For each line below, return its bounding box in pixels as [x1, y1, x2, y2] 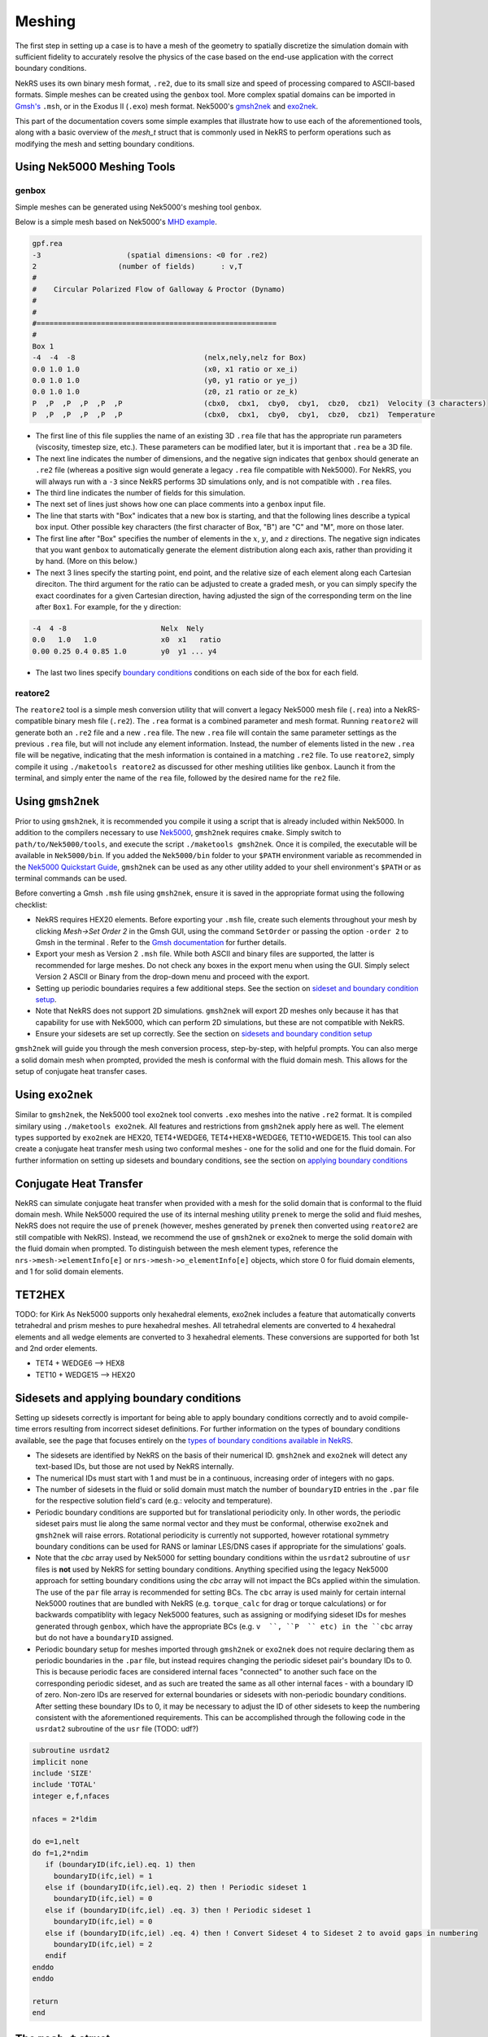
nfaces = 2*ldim [32, 1814, 98, 1824]
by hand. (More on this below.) [35, 557, 138, 566]
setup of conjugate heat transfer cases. [15, 1067, 148, 1076]
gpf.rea [32, 239, 63, 249]
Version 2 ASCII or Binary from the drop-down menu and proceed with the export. [35, 972, 310, 982]
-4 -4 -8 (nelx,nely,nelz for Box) [32, 353, 307, 363]
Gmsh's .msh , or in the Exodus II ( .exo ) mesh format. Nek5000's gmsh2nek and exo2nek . [15, 101, 319, 111]
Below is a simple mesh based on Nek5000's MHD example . [15, 217, 217, 227]
